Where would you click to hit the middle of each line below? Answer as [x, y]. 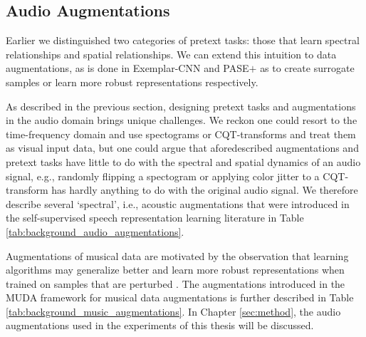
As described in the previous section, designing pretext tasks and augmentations [181, 106]
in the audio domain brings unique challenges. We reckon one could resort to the [182, 120]
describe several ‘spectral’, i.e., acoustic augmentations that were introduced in [178, 203]
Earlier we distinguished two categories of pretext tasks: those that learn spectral [183, 40]
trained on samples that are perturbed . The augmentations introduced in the [176, 283]
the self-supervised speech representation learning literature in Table [155, 218]
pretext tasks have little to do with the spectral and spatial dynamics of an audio [183, 161]
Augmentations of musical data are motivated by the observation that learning [177, 255]
